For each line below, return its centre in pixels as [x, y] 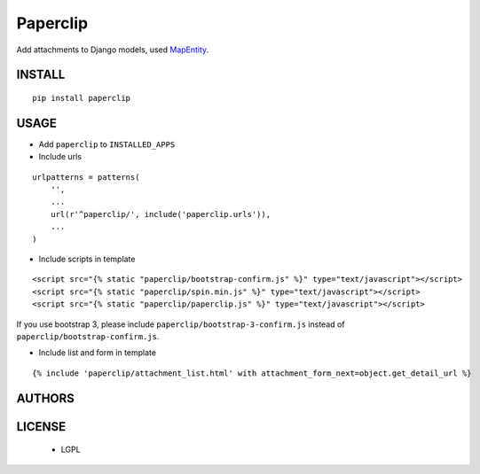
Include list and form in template [98, 353]
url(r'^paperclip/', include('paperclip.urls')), [160, 214]
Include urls [60, 157]
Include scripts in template [87, 259]
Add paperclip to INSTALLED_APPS [107, 144]
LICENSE [41, 427]
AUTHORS [46, 398]
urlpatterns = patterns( [86, 177]
